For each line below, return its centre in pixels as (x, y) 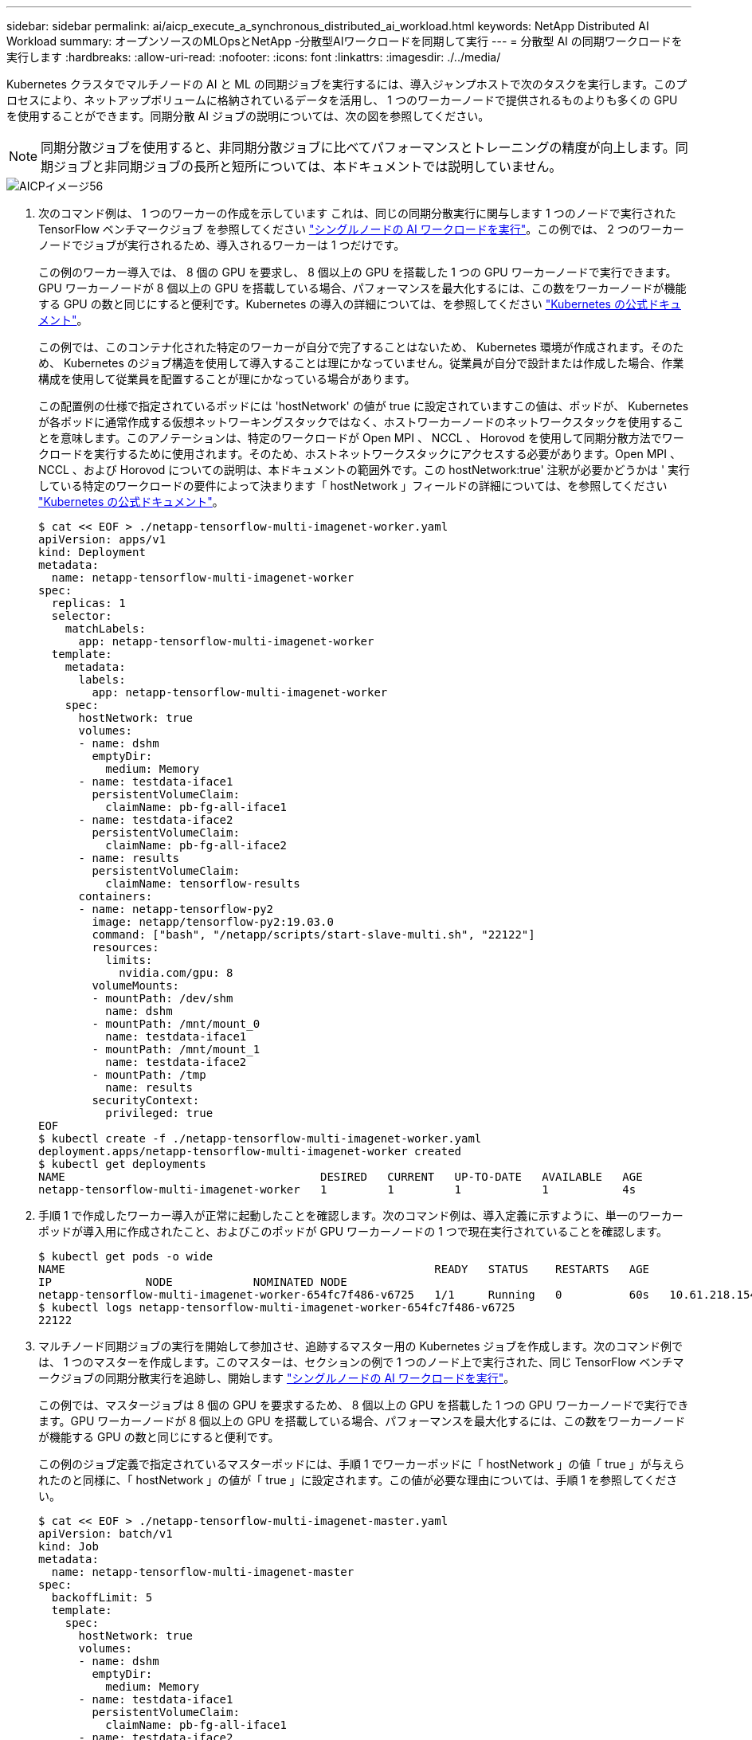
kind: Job (69, 1546)
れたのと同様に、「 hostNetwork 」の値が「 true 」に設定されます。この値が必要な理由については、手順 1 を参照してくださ (358, 1480)
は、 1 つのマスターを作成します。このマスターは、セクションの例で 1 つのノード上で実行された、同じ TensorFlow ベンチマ (361, 1362)
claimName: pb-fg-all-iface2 (196, 845)
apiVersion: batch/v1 (106, 1534)
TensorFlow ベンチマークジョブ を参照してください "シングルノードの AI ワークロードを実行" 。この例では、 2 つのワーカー (361, 229)
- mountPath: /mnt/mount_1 (176, 1049)
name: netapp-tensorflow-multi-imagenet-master (203, 1572)
